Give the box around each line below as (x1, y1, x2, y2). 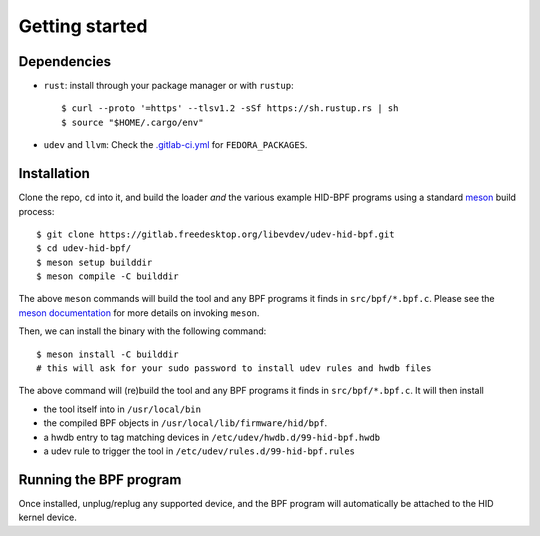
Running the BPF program (18, 471, 182, 488)
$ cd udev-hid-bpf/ (36, 243, 132, 254)
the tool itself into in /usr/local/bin (43, 403, 202, 415)
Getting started (18, 15, 148, 37)
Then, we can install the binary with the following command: (18, 325, 267, 337)
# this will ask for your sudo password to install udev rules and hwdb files (36, 363, 432, 374)
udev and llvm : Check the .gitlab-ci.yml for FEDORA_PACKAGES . (43, 139, 308, 151)
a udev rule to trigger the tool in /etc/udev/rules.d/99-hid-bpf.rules (43, 445, 355, 457)
